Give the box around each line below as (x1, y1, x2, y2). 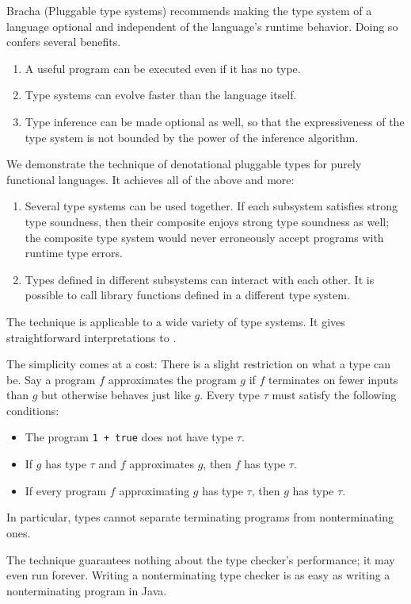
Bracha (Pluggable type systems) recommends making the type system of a (6, 2, 372, 18)
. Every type (200, 387, 260, 403)
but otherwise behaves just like (41, 387, 191, 403)
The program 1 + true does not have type (25, 429, 234, 445)
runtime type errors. (25, 244, 123, 261)
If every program (25, 482, 107, 498)
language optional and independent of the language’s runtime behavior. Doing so (6, 17, 398, 34)
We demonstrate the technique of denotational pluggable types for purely (6, 156, 362, 172)
